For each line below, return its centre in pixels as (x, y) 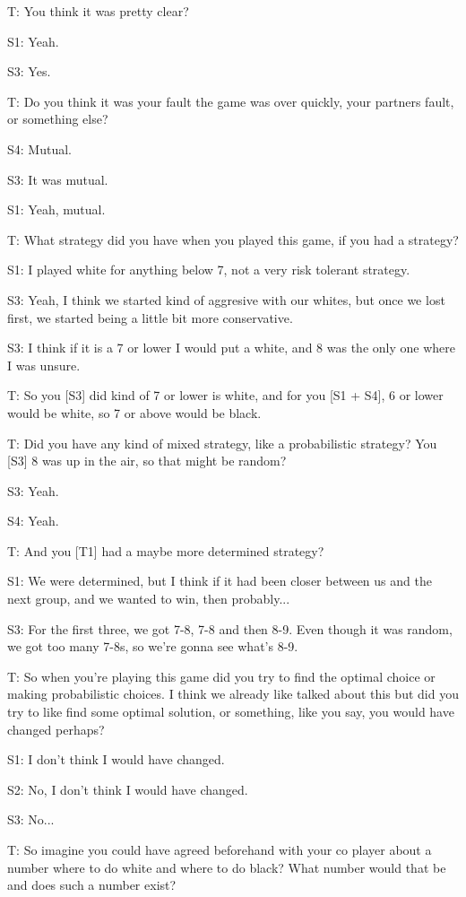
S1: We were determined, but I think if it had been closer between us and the (220, 581)
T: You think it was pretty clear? (98, 11)
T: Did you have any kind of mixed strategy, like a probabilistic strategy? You (222, 443)
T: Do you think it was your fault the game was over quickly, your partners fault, (231, 101)
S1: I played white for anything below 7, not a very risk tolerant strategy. (209, 270)
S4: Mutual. (39, 148)
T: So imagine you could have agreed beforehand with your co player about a (220, 849)
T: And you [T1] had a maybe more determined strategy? (166, 550)
